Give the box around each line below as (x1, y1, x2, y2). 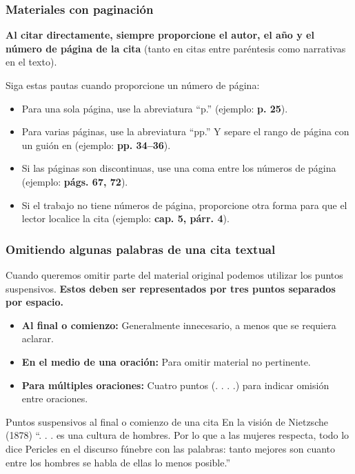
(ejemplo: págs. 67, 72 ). (21, 174, 128, 188)
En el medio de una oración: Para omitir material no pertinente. (21, 354, 311, 368)
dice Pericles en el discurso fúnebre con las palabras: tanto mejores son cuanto (6, 441, 336, 455)
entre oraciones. (21, 391, 88, 406)
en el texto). (6, 55, 57, 69)
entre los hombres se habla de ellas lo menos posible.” (6, 455, 230, 469)
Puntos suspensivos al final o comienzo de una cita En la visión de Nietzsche (6, 414, 328, 428)
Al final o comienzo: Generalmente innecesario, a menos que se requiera (21, 317, 336, 332)
